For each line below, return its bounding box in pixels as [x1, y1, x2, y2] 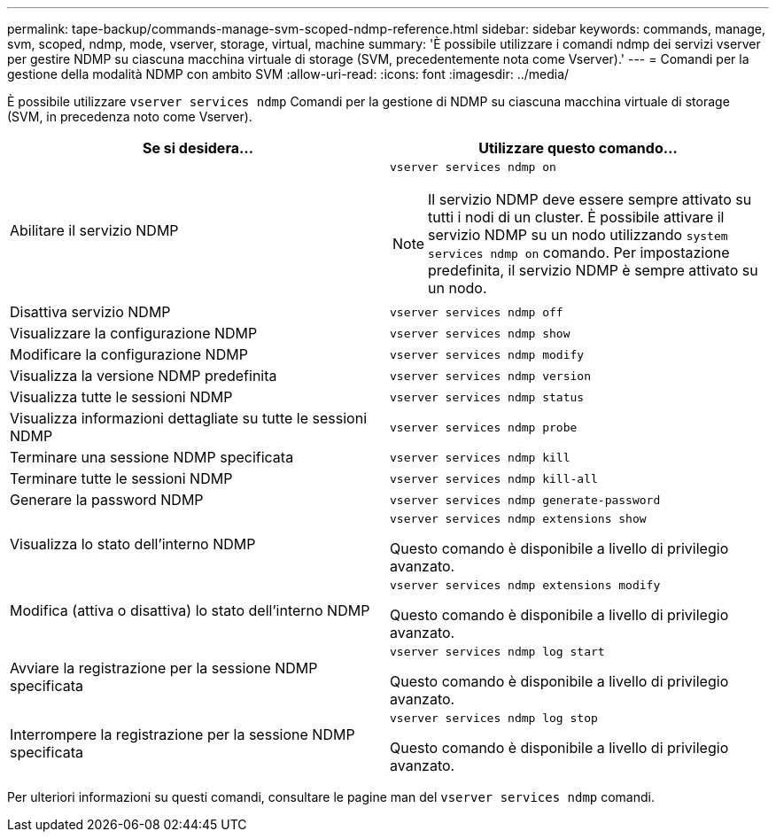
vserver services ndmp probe [390, 420, 578, 434]
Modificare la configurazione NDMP [10, 346, 248, 363]
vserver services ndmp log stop [390, 711, 598, 725]
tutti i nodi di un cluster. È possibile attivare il [428, 208, 725, 226]
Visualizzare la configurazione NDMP [10, 324, 258, 342]
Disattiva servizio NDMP [10, 303, 171, 321]
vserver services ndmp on [390, 160, 556, 174]
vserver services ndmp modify [390, 347, 585, 361]
